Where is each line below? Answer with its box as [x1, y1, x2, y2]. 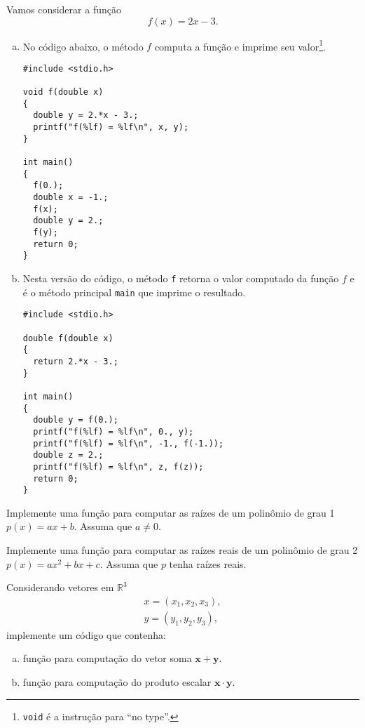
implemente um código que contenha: [6, 627, 166, 642]
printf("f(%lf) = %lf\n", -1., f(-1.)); [33, 438, 224, 449]
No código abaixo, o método [22, 39, 144, 53]
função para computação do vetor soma [22, 651, 192, 666]
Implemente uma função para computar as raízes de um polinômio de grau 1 [6, 505, 335, 519]
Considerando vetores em [6, 580, 114, 595]
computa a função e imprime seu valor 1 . [154, 37, 326, 53]
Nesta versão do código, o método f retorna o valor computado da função [22, 271, 339, 285]
